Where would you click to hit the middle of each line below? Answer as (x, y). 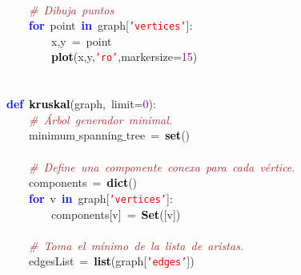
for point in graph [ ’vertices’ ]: (111, 25)
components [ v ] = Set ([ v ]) (116, 214)
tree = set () (158, 135)
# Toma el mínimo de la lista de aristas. (136, 245)
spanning (101, 135)
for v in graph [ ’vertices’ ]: (101, 198)
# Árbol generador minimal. (101, 119)
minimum (52, 135)
